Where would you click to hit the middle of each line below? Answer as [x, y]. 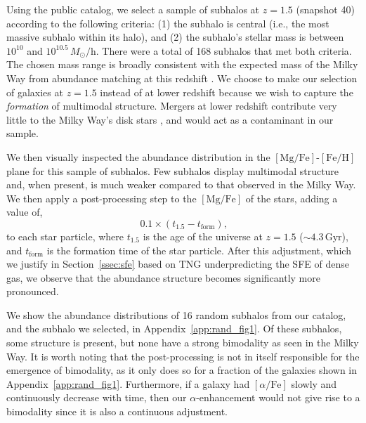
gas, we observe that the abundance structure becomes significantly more [163, 277]
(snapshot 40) [325, 9]
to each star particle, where [65, 236]
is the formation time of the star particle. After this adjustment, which [199, 250]
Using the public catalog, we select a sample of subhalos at [133, 9]
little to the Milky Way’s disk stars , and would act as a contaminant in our [170, 119]
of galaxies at [35, 92]
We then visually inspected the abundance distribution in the [138, 156]
